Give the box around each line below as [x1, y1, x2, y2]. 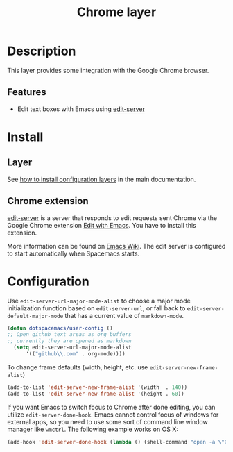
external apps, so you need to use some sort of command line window [7, 417, 208, 426]
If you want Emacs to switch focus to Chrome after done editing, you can [7, 403, 216, 411]
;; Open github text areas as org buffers [7, 331, 132, 338]
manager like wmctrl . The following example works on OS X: [7, 425, 179, 433]
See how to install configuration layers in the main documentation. [7, 175, 196, 183]
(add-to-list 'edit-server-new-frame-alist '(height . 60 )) [7, 390, 185, 397]
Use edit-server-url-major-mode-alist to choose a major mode [7, 296, 191, 305]
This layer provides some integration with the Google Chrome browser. [7, 66, 209, 74]
